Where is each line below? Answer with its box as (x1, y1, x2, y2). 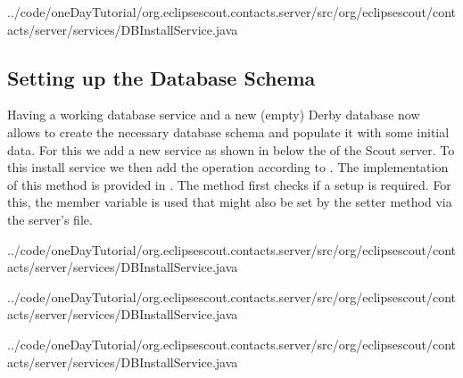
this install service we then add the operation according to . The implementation (7, 158, 449, 177)
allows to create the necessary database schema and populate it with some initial (7, 122, 450, 141)
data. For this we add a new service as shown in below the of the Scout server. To (7, 140, 455, 159)
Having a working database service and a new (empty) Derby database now (7, 105, 420, 124)
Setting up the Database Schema (7, 63, 316, 91)
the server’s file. (7, 210, 93, 228)
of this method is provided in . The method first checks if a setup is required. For (7, 175, 451, 193)
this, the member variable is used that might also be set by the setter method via (7, 193, 452, 211)
